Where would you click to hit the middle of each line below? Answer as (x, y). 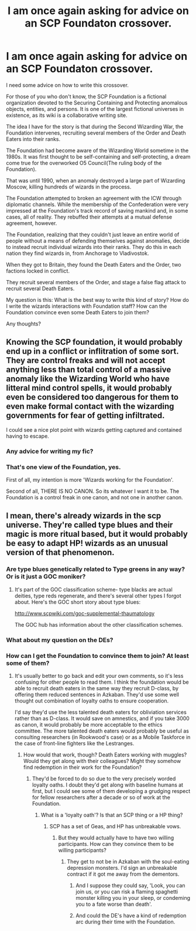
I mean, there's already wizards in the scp (84, 516)
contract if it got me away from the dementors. (123, 874)
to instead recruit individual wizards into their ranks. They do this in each (94, 247)
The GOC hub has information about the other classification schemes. (99, 624)
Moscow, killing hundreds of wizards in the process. (69, 187)
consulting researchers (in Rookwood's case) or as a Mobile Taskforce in (102, 737)
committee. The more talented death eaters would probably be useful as (102, 731)
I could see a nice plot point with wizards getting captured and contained (94, 429)
